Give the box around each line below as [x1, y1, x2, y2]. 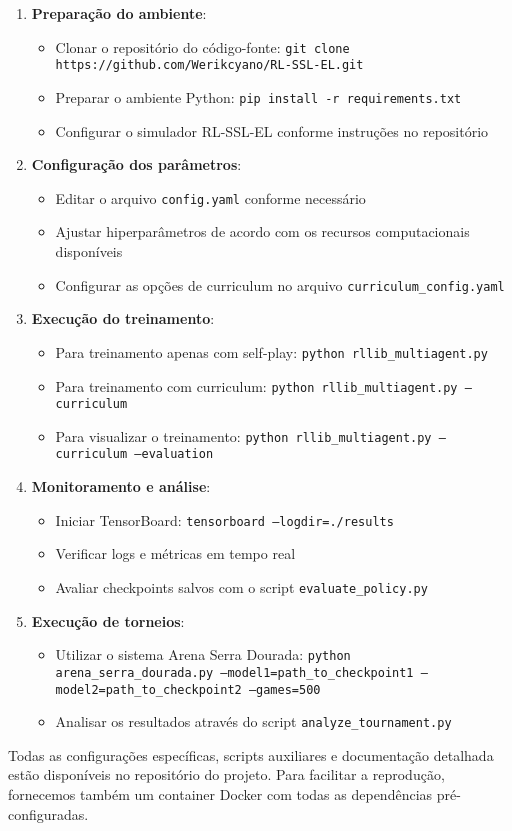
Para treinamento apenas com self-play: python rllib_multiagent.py [55, 341, 488, 362]
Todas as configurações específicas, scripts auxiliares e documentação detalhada [8, 744, 494, 765]
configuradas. [8, 803, 89, 824]
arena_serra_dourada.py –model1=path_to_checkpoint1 [55, 665, 414, 680]
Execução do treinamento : [31, 308, 215, 329]
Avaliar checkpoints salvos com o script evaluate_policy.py [55, 576, 428, 597]
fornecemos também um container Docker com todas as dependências [8, 784, 433, 805]
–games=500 [248, 682, 321, 697]
